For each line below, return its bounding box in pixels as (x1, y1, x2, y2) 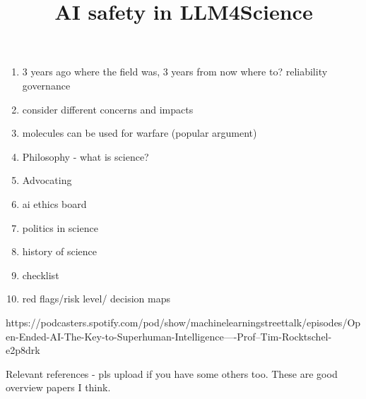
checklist (22, 267, 59, 282)
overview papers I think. (6, 380, 111, 395)
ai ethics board (22, 196, 87, 211)
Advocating (22, 173, 72, 188)
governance (22, 78, 71, 92)
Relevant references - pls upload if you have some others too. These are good (6, 366, 338, 381)
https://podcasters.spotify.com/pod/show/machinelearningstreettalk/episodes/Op (6, 314, 361, 329)
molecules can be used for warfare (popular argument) (22, 125, 257, 140)
